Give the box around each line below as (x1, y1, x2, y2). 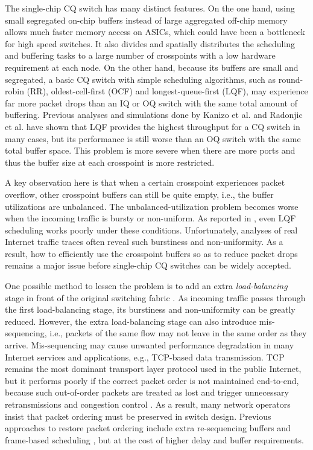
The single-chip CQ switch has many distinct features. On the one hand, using (5, 2, 295, 14)
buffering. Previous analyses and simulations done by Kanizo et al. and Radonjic (5, 108, 303, 121)
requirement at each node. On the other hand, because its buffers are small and (5, 60, 299, 73)
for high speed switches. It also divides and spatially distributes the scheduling (5, 37, 296, 50)
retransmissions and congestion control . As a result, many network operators (5, 398, 291, 410)
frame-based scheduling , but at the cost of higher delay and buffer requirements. (5, 433, 304, 446)
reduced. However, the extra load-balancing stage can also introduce (5, 315, 257, 327)
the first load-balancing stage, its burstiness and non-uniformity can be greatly (5, 303, 296, 316)
